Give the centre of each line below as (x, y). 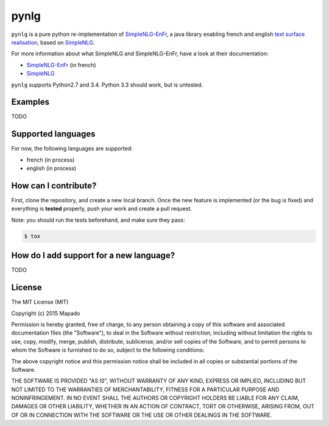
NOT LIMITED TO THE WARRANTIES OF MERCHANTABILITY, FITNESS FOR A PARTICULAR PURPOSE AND (145, 389)
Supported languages (53, 134)
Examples (30, 102)
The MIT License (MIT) (40, 302)
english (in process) (51, 168)
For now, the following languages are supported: (72, 149)
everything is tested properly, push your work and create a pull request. (101, 209)
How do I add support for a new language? (93, 256)
